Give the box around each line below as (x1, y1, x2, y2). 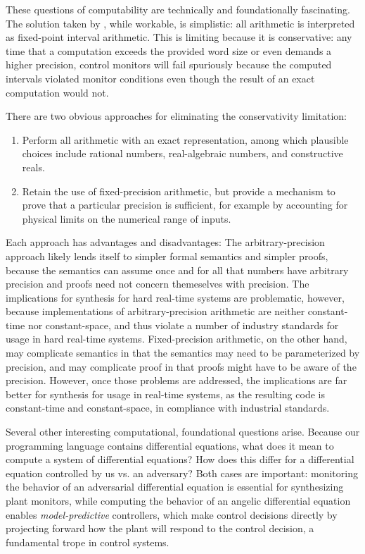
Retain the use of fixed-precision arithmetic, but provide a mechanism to (22, 183, 335, 198)
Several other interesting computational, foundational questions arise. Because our (6, 424, 360, 439)
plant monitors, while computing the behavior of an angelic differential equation (6, 493, 351, 507)
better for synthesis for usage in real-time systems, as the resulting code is (6, 386, 325, 401)
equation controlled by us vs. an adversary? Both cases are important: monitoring (6, 465, 358, 480)
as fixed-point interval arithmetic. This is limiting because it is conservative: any (6, 30, 352, 44)
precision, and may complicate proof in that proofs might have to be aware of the (6, 359, 357, 374)
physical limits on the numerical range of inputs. (22, 211, 231, 226)
